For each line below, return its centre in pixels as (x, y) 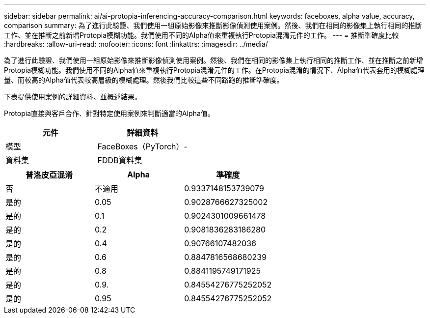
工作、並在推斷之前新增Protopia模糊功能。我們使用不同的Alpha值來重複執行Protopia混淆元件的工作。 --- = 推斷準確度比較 (202, 35)
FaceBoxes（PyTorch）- (142, 146)
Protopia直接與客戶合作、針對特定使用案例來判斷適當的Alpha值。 (109, 113)
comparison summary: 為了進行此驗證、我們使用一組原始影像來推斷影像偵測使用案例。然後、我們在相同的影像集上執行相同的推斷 (213, 25)
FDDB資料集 (120, 160)
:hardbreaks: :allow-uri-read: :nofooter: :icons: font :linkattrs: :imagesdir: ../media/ (136, 44)
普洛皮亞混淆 (49, 175)
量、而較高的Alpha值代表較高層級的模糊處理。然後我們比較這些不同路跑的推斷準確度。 (144, 80)
